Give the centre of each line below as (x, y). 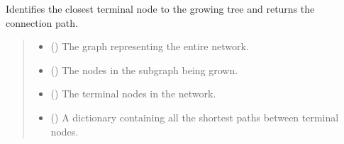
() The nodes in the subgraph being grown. (144, 70)
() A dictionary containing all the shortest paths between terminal (195, 117)
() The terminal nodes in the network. (133, 94)
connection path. (42, 22)
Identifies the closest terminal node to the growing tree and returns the (160, 8)
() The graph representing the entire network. (150, 46)
